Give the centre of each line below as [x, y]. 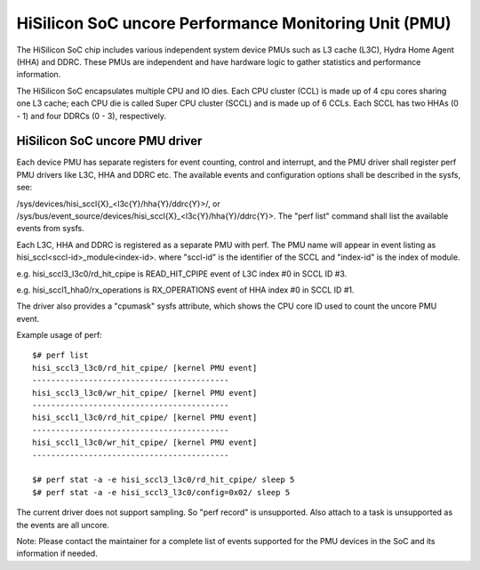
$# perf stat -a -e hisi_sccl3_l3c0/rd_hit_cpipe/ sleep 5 [164, 480]
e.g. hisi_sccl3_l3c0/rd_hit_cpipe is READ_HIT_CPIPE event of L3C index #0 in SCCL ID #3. [182, 273]
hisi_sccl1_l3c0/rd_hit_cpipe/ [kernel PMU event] [145, 417]
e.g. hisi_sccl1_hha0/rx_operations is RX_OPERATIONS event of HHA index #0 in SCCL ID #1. [185, 290]
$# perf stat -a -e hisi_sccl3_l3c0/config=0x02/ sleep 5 [161, 492]
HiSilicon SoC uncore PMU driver [109, 141]
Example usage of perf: [59, 335]
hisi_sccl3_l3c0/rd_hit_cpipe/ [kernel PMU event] [145, 368]
